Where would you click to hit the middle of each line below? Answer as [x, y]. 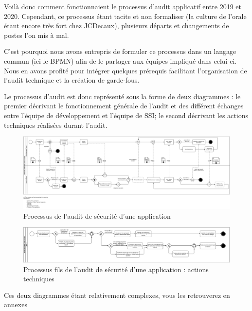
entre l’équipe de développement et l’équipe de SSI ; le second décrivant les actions [126, 115]
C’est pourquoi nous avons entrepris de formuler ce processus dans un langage [120, 51]
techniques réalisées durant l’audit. [56, 125]
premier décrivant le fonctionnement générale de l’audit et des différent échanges [124, 106]
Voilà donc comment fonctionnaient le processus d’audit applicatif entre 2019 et [123, 6]
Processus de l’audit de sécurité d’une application [97, 216]
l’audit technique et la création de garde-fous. [72, 80]
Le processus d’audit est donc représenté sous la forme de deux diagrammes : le [122, 96]
